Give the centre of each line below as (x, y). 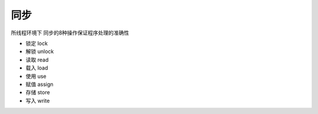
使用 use (36, 76)
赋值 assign (39, 84)
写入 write (38, 101)
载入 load (37, 68)
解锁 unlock (40, 51)
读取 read (37, 60)
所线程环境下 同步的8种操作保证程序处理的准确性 (70, 33)
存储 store (38, 92)
